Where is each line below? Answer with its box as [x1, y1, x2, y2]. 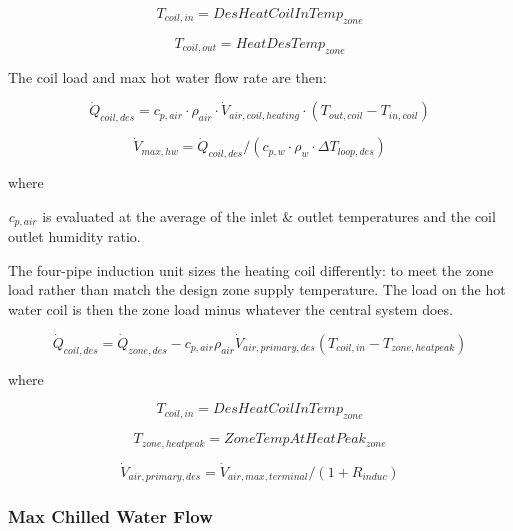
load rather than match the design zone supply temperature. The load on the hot [8, 279, 506, 300]
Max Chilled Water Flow [8, 504, 213, 529]
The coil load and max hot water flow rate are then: [8, 66, 327, 87]
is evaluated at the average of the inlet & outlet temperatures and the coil [42, 205, 496, 226]
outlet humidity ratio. [8, 226, 141, 247]
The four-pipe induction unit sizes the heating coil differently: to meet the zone [8, 259, 494, 280]
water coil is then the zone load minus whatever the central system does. [8, 299, 453, 320]
